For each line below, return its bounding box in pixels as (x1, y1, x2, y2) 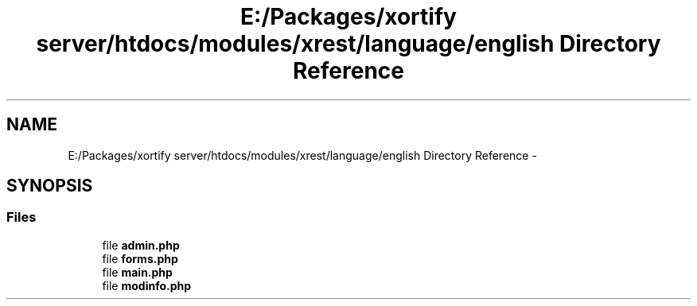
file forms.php (102, 251, 178, 265)
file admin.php (102, 238, 180, 252)
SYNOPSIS (6, 176, 93, 196)
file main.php (102, 265, 173, 279)
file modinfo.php (102, 278, 192, 292)
